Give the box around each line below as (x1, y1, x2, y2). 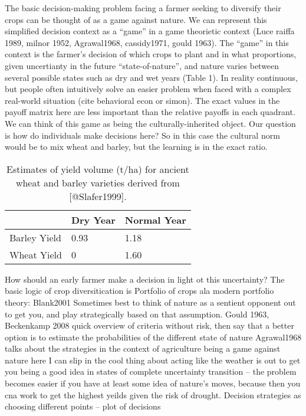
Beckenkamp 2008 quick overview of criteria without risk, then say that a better (5, 319, 294, 332)
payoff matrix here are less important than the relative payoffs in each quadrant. (5, 106, 295, 118)
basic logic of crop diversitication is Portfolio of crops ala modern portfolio (5, 284, 274, 297)
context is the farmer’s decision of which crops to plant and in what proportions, (5, 48, 297, 60)
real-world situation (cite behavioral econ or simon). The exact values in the (5, 94, 280, 106)
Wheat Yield (9, 247, 62, 261)
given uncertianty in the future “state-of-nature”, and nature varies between (5, 59, 279, 71)
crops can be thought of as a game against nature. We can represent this (5, 13, 267, 25)
